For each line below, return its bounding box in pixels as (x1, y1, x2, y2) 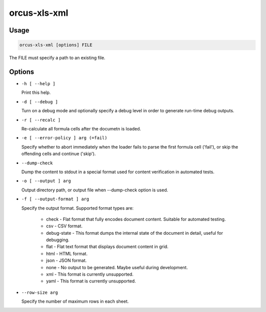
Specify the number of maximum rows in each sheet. (21, 298, 129, 305)
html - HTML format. (46, 250, 88, 256)
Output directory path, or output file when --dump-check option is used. (21, 187, 168, 193)
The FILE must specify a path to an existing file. (9, 55, 105, 61)
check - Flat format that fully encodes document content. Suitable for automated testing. (46, 216, 226, 222)
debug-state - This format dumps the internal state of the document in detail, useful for (46, 230, 223, 236)
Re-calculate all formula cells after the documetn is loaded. (21, 126, 141, 131)
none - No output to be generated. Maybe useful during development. (46, 264, 188, 270)
